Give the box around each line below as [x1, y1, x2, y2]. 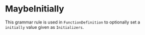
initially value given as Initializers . [5, 24, 84, 30]
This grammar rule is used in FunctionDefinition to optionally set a [5, 19, 141, 25]
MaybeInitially [5, 3, 65, 14]
